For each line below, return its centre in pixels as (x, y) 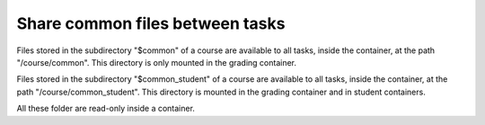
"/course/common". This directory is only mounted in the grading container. (156, 62)
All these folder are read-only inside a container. (106, 109)
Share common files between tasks (151, 23)
